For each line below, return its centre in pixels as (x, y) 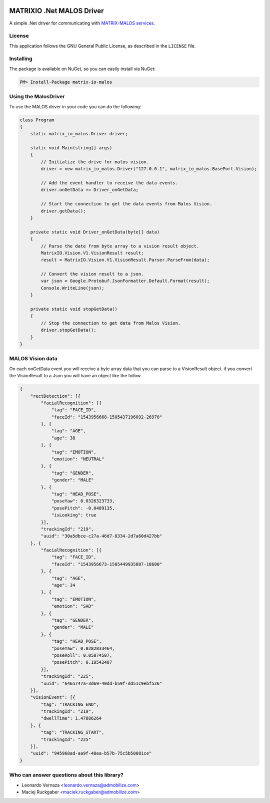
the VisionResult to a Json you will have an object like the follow (75, 376)
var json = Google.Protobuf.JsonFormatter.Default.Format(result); (125, 281)
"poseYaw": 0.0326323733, (83, 501)
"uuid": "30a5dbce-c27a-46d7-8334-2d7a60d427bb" (101, 536)
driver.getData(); (63, 211)
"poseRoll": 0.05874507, (82, 655)
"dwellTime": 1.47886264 (71, 718)
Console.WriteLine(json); (72, 288)
